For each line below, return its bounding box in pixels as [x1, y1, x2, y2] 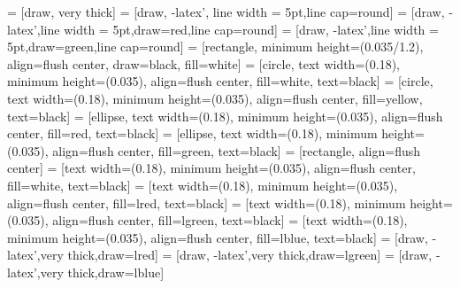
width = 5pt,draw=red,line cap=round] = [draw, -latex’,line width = [64, 19, 439, 38]
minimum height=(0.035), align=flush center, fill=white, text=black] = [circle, [7, 72, 433, 90]
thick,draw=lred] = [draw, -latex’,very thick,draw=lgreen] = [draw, [67, 245, 433, 264]
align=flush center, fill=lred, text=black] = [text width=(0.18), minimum [7, 193, 406, 212]
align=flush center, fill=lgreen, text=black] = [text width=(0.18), [52, 211, 408, 230]
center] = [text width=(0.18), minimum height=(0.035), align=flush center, [7, 159, 416, 177]
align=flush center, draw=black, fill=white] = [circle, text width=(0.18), [7, 54, 400, 73]
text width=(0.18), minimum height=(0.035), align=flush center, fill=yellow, [7, 89, 423, 107]
